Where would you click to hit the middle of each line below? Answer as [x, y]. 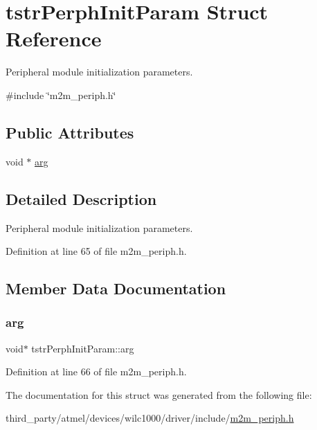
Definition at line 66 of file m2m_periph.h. [96, 371]
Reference [54, 38]
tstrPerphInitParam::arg [83, 348]
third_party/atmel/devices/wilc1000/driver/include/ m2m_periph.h [150, 418]
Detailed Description [81, 198]
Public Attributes [70, 132]
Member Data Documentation [116, 288]
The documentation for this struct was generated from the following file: [159, 394]
